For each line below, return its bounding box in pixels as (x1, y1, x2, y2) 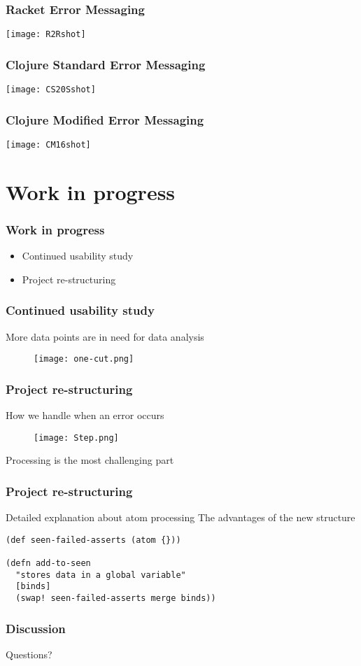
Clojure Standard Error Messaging (6, 55, 206, 73)
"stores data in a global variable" (15, 569, 186, 580)
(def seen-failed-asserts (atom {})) (6, 534, 181, 545)
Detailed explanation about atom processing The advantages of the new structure (6, 510, 355, 525)
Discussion (6, 619, 66, 637)
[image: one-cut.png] (34, 354, 134, 364)
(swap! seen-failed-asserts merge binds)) (15, 593, 216, 604)
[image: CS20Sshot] (6, 85, 96, 95)
